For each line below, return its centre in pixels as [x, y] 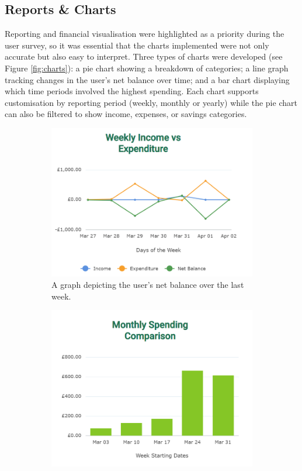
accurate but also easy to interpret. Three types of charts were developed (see [144, 56]
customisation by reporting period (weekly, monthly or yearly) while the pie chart [151, 102]
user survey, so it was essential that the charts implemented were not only [137, 45]
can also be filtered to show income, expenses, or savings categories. [126, 114]
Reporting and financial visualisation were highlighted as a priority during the [145, 34]
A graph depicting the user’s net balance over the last [148, 285]
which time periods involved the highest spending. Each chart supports [132, 91]
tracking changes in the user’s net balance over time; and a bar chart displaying [147, 79]
